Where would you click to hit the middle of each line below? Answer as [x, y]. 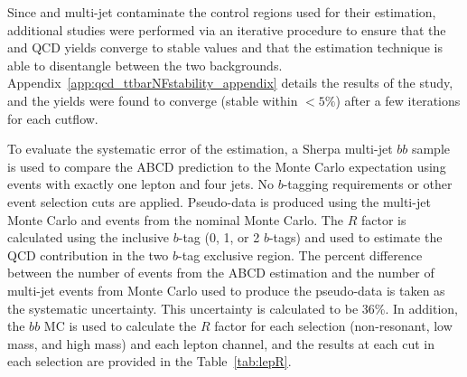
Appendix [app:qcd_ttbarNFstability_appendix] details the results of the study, [230, 83]
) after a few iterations [398, 100]
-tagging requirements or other [368, 184]
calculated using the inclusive [89, 237]
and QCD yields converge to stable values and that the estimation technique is [225, 47]
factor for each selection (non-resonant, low [333, 326]
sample [431, 149]
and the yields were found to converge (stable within [153, 100]
